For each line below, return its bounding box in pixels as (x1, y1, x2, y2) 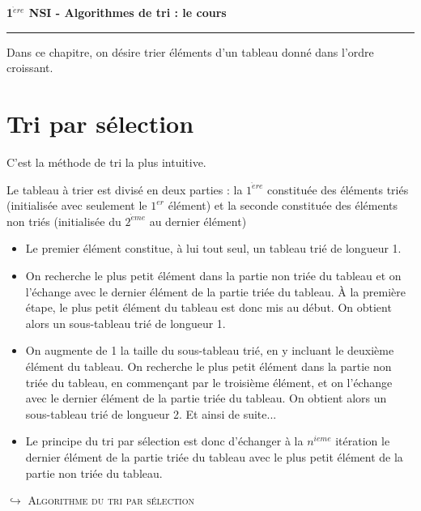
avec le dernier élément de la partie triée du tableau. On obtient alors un (25, 390, 387, 407)
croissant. (6, 59, 53, 76)
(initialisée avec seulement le (6, 197, 147, 214)
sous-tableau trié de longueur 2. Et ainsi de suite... (25, 405, 277, 422)
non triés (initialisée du (6, 212, 121, 229)
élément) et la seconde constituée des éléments (168, 197, 398, 214)
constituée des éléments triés (267, 181, 409, 198)
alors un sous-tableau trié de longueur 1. (25, 314, 226, 331)
